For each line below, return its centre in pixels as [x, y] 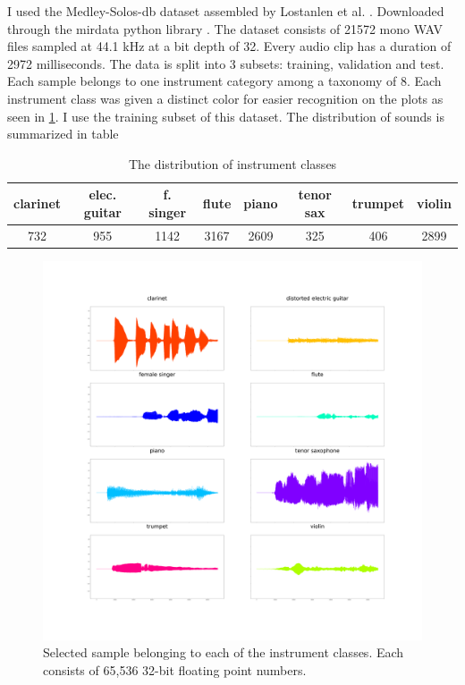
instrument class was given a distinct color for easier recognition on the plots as [225, 98]
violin [434, 203]
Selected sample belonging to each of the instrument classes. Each [224, 652]
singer [168, 211]
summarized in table [63, 134]
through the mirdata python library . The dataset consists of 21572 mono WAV [225, 28]
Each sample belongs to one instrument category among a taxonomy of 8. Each [224, 81]
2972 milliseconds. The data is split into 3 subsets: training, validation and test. [226, 63]
